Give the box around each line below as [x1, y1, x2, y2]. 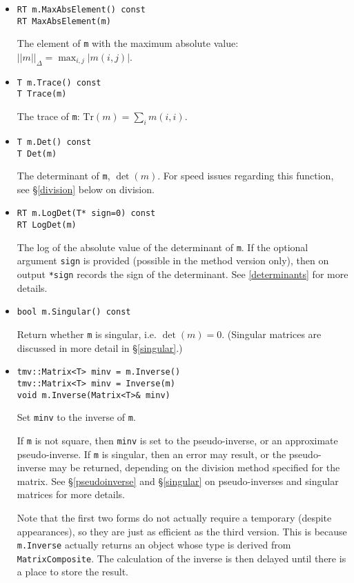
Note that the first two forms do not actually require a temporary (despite [17, 510, 332, 524]
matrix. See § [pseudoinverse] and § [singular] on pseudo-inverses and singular [17, 473, 339, 488]
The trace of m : [17, 109, 80, 123]
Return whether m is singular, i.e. [17, 326, 157, 341]
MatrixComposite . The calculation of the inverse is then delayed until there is [17, 551, 346, 565]
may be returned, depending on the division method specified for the [49, 460, 340, 475]
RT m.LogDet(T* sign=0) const [17, 208, 156, 219]
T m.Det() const [17, 137, 92, 147]
